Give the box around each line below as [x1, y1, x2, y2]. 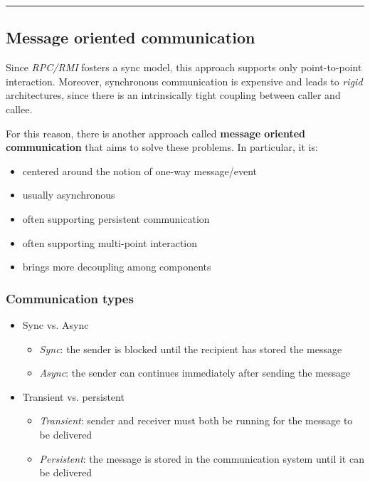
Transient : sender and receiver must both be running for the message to [39, 413, 353, 428]
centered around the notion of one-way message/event [22, 163, 257, 178]
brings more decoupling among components [22, 259, 211, 274]
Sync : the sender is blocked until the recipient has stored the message [39, 341, 342, 356]
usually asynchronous [22, 187, 115, 202]
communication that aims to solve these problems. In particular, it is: [6, 140, 318, 154]
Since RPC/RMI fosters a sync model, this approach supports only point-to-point [6, 60, 362, 75]
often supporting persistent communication [22, 211, 210, 226]
